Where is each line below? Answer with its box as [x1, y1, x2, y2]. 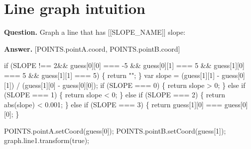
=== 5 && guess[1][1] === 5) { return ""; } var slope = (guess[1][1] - [4, 70, 220, 80]
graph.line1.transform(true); [4, 135, 90, 146]
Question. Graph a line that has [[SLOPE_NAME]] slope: [4, 27, 186, 37]
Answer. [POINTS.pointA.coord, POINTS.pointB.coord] [4, 43, 180, 54]
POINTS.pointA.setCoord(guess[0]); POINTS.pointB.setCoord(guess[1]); [4, 125, 226, 136]
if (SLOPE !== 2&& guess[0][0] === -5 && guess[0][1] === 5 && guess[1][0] [4, 60, 245, 71]
